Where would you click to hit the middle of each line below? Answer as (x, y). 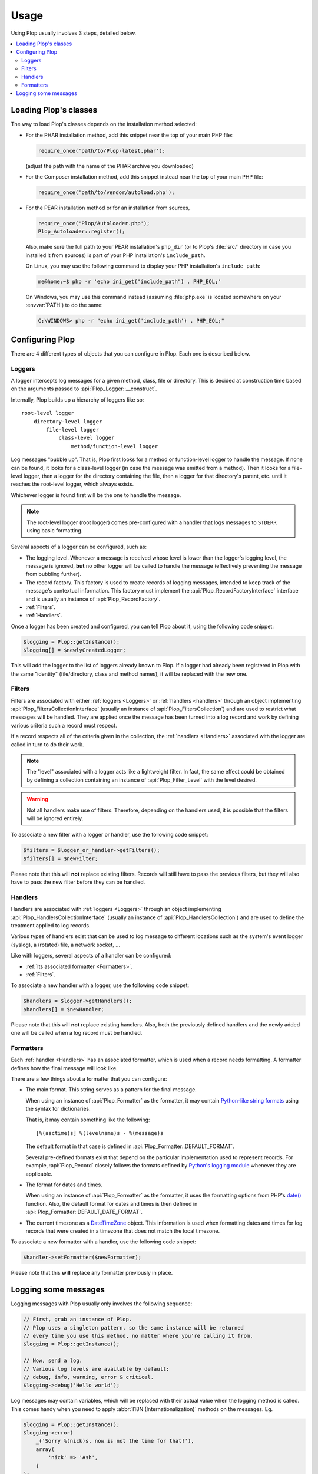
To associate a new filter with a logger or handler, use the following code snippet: (110, 835)
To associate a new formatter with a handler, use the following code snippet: (104, 1242)
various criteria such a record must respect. (64, 725)
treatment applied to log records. (51, 926)
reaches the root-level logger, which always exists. (72, 484)
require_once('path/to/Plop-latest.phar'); (102, 151)
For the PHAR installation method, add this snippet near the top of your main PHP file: (129, 135)
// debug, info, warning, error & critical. (89, 1377)
